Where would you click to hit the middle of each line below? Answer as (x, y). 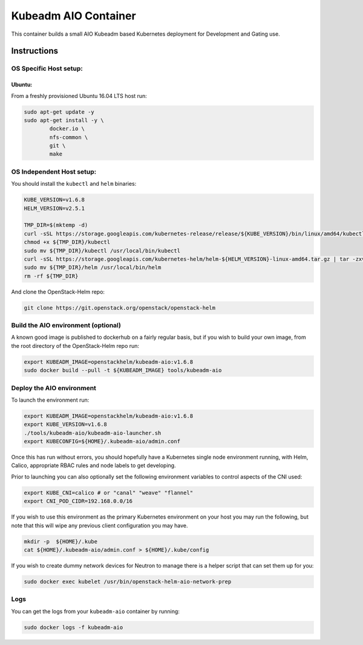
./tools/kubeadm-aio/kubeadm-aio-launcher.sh (93, 433)
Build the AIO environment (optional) (66, 326)
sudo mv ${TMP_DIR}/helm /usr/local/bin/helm (93, 267)
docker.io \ (67, 129)
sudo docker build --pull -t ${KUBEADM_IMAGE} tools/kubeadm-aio (123, 370)
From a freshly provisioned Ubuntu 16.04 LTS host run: (79, 96)
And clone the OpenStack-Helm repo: (58, 292)
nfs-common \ (69, 137)
